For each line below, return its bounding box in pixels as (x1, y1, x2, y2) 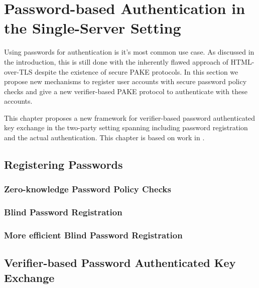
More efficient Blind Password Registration (4, 229, 183, 241)
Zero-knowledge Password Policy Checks (4, 183, 171, 195)
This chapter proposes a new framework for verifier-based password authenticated (4, 112, 255, 123)
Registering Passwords (4, 157, 123, 172)
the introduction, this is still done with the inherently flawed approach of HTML (4, 56, 252, 67)
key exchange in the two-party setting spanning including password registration (4, 122, 248, 133)
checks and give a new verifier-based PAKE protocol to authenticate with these (4, 86, 247, 96)
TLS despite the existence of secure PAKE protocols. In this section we (19, 66, 238, 77)
